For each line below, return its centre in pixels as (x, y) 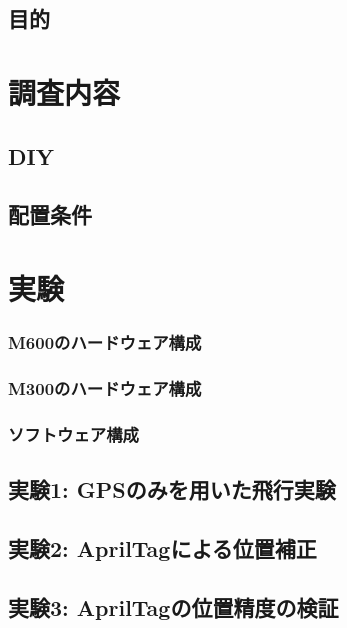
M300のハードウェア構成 (105, 387)
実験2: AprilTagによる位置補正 (162, 547)
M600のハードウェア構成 (105, 342)
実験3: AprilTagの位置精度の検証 (173, 606)
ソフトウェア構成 (73, 433)
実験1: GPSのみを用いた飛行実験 (172, 489)
